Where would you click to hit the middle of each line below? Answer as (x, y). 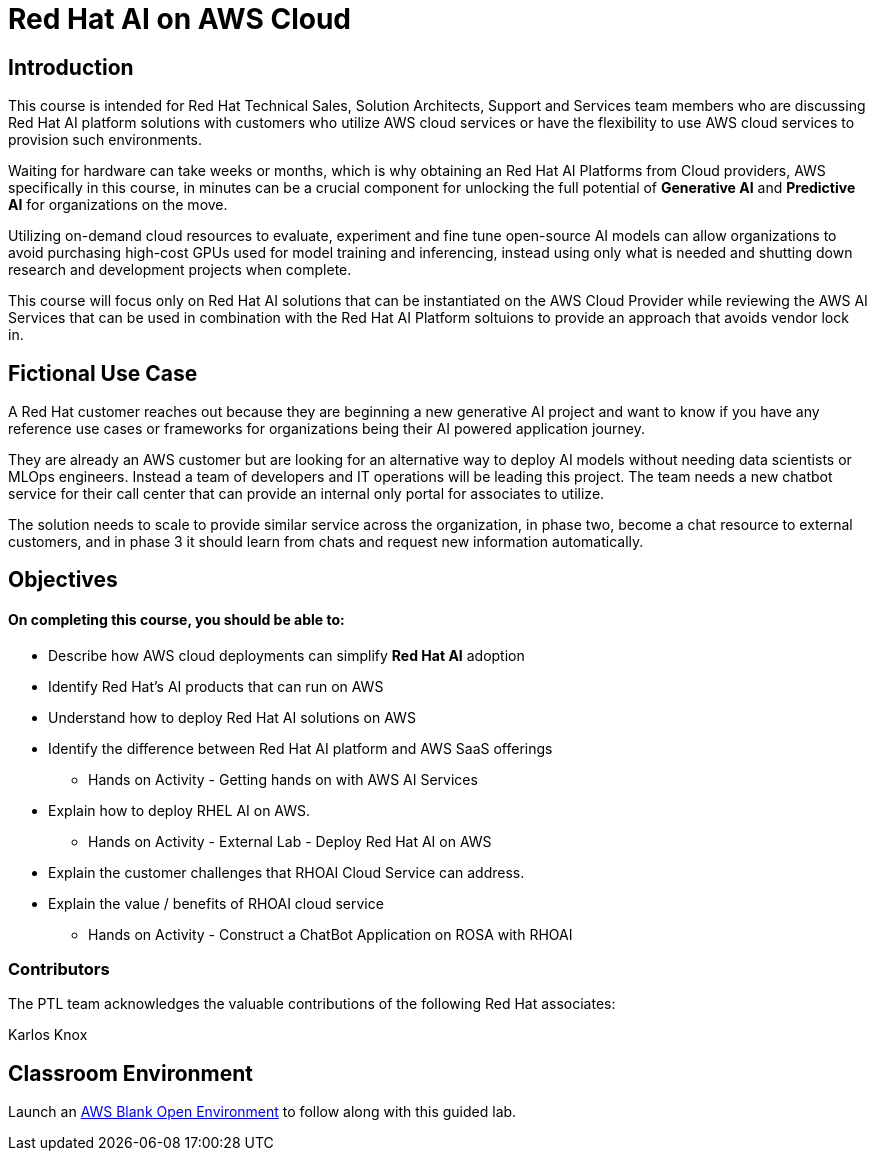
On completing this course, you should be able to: (176, 620)
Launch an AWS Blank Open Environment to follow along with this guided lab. (262, 1112)
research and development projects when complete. (180, 270)
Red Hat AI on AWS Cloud (179, 19)
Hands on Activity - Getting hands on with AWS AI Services (283, 779)
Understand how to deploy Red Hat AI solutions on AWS (232, 717)
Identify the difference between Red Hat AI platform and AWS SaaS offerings (300, 748)
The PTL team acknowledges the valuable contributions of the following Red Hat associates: (312, 1004)
